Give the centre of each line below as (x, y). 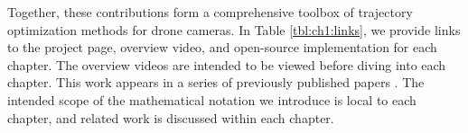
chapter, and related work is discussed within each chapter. (171, 117)
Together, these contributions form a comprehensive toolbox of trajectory (210, 12)
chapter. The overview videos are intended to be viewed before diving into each (227, 64)
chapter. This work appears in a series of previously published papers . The (216, 82)
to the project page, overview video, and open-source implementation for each (222, 47)
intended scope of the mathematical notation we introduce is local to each (212, 99)
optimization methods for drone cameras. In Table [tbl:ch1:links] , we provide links (234, 29)
